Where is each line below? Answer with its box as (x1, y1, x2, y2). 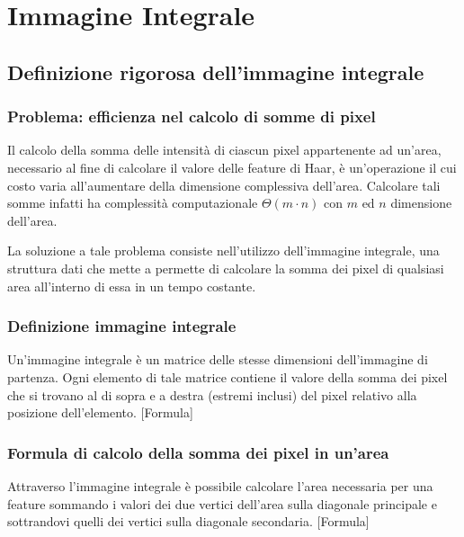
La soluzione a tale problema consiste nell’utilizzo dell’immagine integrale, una (7, 241, 440, 260)
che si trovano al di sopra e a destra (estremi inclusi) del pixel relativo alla (7, 385, 417, 404)
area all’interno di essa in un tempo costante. (7, 276, 256, 295)
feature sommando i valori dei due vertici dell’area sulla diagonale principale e (7, 494, 437, 513)
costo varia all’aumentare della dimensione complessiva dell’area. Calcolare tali (7, 175, 441, 194)
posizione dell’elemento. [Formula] (7, 403, 193, 422)
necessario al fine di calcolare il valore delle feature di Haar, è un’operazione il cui (7, 157, 457, 176)
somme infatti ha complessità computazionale (7, 193, 258, 212)
